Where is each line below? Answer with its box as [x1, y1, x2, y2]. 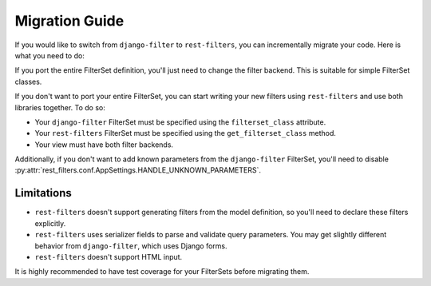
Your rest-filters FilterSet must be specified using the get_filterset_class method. [34, 129, 337, 138]
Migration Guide [14, 12, 125, 30]
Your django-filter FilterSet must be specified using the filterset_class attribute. [34, 117, 326, 127]
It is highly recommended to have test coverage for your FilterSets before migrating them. [14, 267, 310, 276]
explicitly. [34, 218, 66, 228]
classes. [14, 77, 42, 86]
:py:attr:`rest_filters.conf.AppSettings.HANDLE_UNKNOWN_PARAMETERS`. [14, 165, 261, 175]
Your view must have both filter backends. [34, 140, 174, 149]
